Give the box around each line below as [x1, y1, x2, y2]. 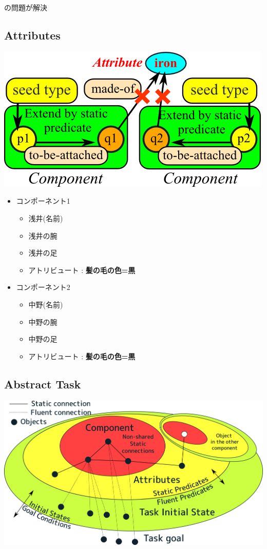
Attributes [4, 27, 61, 43]
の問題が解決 [4, 2, 47, 12]
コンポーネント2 [16, 282, 70, 292]
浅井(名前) [28, 212, 63, 223]
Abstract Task [4, 376, 81, 391]
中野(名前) [28, 299, 63, 309]
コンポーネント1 [16, 195, 70, 206]
